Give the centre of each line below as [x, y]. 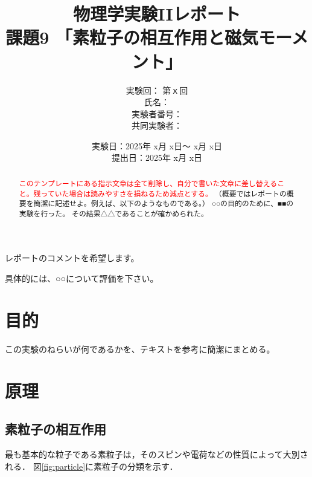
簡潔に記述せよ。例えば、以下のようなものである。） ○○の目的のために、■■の [164, 203]
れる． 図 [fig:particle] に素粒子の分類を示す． [91, 466]
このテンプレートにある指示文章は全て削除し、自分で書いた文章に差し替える [148, 183]
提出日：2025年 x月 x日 [157, 157]
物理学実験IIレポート [157, 14]
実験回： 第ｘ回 [157, 90]
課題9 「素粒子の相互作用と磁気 [132, 37]
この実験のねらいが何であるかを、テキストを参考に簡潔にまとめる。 [140, 349]
